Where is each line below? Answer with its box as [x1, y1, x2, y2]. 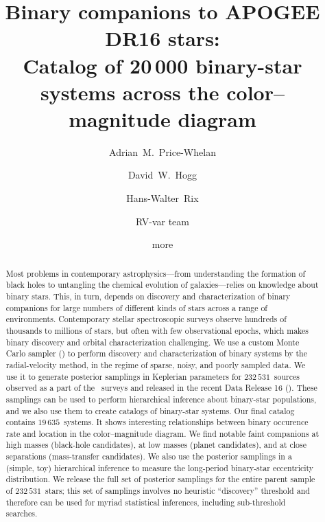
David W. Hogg [128, 168, 197, 182]
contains [5, 416, 36, 428]
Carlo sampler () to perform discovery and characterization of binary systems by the [5, 348, 308, 359]
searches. [5, 508, 38, 519]
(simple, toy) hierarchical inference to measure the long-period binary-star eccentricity [5, 462, 314, 473]
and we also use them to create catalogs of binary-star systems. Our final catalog [5, 405, 295, 416]
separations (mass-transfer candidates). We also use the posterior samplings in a [5, 451, 292, 462]
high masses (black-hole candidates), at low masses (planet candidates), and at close [5, 439, 306, 451]
